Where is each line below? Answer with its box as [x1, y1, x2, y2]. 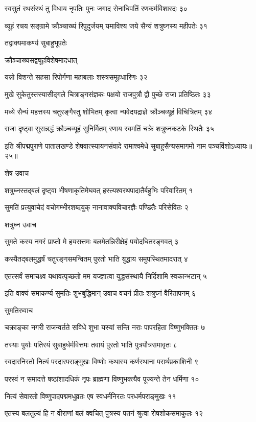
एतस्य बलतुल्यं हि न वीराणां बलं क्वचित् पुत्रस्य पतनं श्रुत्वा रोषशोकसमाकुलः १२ [5, 408, 203, 418]
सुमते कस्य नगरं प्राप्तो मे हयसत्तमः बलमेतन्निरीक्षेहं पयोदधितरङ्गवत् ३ [5, 236, 179, 247]
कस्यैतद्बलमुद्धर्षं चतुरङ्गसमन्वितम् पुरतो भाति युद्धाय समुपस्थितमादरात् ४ [5, 253, 188, 264]
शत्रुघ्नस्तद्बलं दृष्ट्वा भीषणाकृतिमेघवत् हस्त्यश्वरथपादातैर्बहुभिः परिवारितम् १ [5, 184, 193, 195]
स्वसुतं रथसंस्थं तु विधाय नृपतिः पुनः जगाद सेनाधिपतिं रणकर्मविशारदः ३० [5, 3, 188, 13]
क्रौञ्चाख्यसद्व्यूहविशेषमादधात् [5, 54, 77, 65]
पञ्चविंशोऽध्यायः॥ [208, 140, 252, 151]
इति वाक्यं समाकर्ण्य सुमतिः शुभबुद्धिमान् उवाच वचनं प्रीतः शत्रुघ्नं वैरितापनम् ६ [5, 288, 196, 298]
